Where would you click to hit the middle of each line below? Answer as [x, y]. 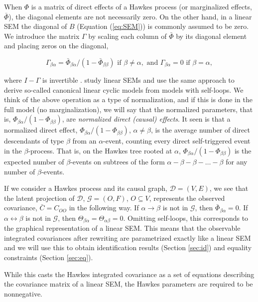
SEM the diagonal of [36, 26]
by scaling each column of [128, 36]
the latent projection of [39, 198]
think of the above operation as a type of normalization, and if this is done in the [128, 99]
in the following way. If [104, 208]
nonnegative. [23, 293]
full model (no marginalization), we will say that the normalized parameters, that [129, 109]
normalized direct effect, [41, 130]
